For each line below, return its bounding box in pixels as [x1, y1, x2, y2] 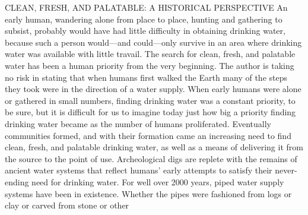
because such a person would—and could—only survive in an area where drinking [5, 36, 302, 48]
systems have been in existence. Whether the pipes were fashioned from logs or [5, 187, 292, 200]
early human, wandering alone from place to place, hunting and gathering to [5, 12, 282, 25]
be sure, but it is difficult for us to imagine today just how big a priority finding [5, 106, 296, 118]
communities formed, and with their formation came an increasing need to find [5, 129, 291, 141]
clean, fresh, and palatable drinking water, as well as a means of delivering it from [5, 141, 303, 153]
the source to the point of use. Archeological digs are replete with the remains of [5, 152, 297, 165]
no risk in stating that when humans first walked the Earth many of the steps [5, 71, 287, 83]
